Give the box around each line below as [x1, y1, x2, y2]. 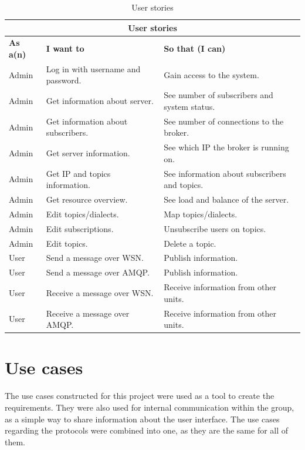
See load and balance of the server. [164, 193, 289, 206]
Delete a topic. [164, 237, 216, 249]
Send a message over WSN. [46, 251, 144, 264]
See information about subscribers [164, 167, 286, 179]
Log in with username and [46, 62, 141, 75]
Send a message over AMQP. [46, 266, 150, 278]
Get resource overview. [46, 193, 128, 206]
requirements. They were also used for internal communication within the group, [5, 401, 294, 413]
